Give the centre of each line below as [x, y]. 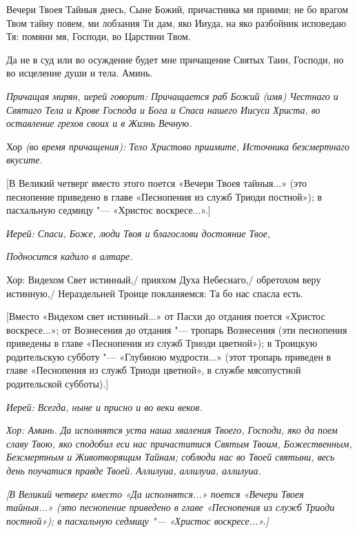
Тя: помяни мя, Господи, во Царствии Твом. [99, 36]
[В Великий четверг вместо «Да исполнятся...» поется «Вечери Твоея [155, 493]
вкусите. [24, 160]
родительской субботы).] [58, 384]
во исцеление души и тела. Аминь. [80, 73]
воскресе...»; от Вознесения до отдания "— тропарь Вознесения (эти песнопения [177, 329]
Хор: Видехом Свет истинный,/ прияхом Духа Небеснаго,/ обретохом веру [164, 279]
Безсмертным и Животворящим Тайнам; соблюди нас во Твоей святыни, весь [171, 457]
